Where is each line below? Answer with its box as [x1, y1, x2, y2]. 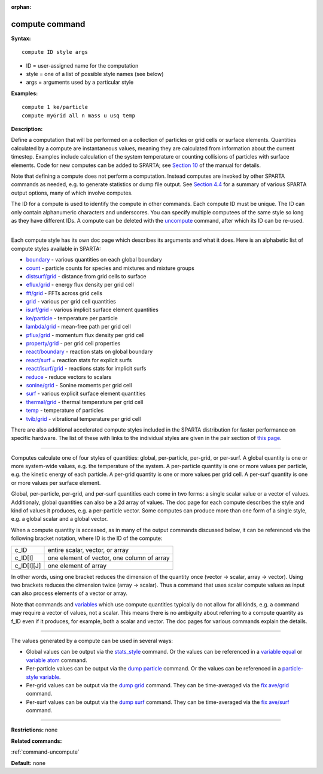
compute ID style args [22, 48, 89, 56]
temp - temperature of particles [26, 407, 104, 414]
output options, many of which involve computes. [11, 189, 133, 196]
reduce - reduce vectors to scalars [26, 373, 112, 380]
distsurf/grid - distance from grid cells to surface [26, 272, 147, 280]
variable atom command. [26, 656, 87, 664]
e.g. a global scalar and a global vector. [11, 515, 108, 523]
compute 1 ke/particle [22, 104, 89, 111]
